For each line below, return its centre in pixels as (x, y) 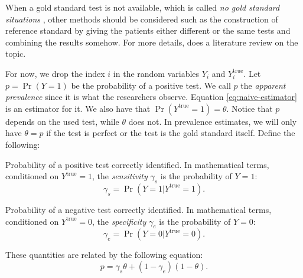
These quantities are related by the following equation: (104, 255)
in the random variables (156, 73)
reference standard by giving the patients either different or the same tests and (148, 30)
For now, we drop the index (55, 73)
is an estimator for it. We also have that (78, 108)
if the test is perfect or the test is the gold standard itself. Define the (171, 133)
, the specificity (119, 221)
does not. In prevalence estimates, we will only (213, 121)
